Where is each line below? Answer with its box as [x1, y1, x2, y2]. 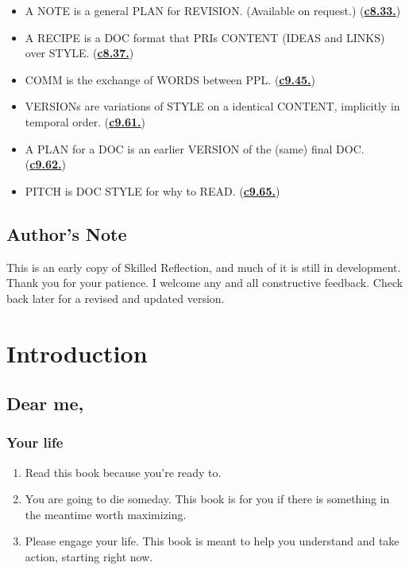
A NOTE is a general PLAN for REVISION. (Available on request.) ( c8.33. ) [25, 2, 401, 18]
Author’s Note [6, 221, 127, 246]
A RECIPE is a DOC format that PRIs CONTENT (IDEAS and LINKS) [25, 29, 385, 45]
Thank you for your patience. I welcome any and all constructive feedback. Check [6, 274, 403, 291]
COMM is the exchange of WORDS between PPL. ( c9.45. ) [25, 71, 316, 87]
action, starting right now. [25, 549, 153, 565]
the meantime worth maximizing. [25, 506, 187, 522]
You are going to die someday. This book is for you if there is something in [25, 491, 390, 507]
